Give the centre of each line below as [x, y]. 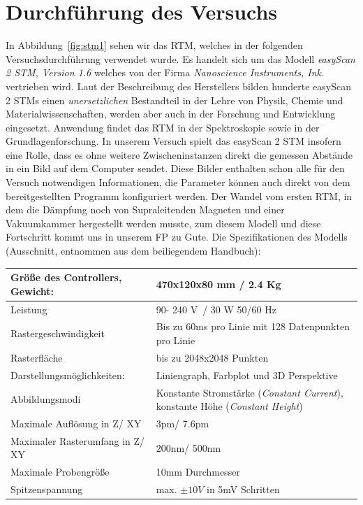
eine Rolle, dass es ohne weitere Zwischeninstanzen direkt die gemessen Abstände [179, 154]
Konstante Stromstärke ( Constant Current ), [250, 392]
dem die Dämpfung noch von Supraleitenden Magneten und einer [145, 209]
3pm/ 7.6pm [183, 423]
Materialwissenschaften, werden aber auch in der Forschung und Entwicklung [171, 114]
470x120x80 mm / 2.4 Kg [218, 284]
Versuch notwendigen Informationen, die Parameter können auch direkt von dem [178, 182]
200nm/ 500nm [188, 447]
